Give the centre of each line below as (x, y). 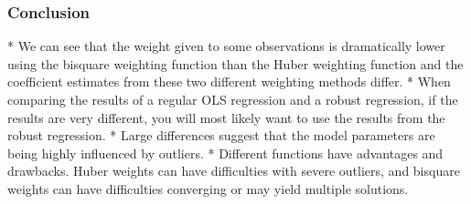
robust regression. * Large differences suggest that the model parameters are (221, 135)
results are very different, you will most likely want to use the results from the (226, 117)
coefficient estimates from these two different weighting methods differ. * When (229, 82)
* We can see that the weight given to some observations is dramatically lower (226, 46)
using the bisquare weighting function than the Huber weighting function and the (235, 63)
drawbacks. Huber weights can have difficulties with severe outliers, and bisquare (234, 171)
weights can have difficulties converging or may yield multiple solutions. (208, 188)
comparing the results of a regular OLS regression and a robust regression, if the (233, 99)
